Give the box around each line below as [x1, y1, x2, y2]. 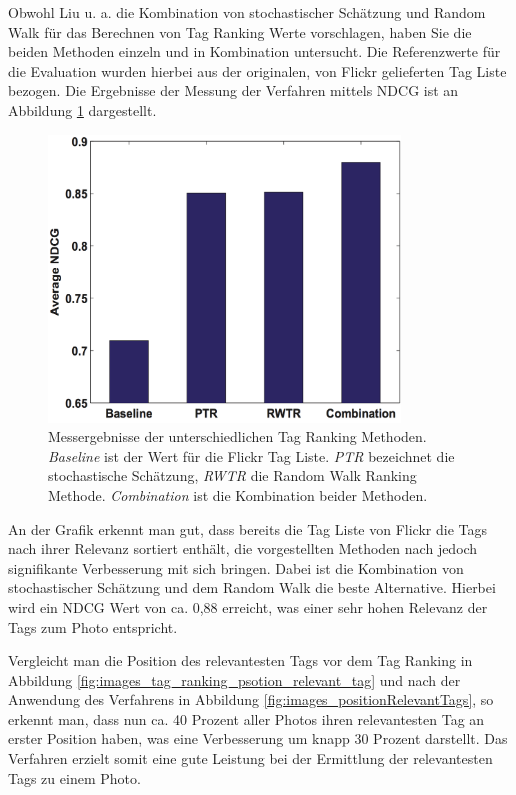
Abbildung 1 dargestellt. [8, 99, 157, 120]
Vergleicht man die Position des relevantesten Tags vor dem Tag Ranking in [8, 650, 473, 671]
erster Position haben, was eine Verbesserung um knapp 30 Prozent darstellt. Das [8, 728, 508, 749]
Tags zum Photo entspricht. [8, 616, 178, 637]
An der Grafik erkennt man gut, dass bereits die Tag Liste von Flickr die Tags [8, 518, 487, 539]
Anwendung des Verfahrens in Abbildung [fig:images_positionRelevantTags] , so [8, 689, 494, 710]
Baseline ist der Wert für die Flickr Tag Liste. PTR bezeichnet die [48, 445, 455, 466]
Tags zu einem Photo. [8, 767, 141, 788]
